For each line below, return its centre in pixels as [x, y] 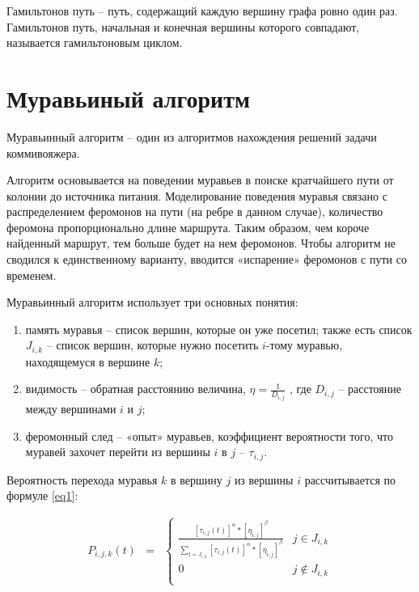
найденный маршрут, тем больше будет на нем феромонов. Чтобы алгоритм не [201, 243]
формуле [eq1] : [42, 495]
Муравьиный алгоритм [129, 97]
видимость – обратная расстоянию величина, [135, 389]
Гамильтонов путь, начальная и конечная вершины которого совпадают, [183, 26]
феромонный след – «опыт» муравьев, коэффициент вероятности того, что [209, 436]
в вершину [196, 479]
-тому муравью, [304, 345]
